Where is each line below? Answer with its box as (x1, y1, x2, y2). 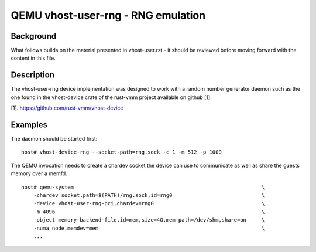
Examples (11, 120, 48, 130)
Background (11, 31, 57, 41)
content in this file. (11, 55, 56, 62)
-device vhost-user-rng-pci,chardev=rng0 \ (33, 200, 265, 207)
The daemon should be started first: (11, 135, 98, 142)
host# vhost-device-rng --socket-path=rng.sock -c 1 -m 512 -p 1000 (21, 149, 222, 155)
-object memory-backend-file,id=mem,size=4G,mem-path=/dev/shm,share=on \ (33, 217, 265, 223)
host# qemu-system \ (21, 183, 265, 190)
